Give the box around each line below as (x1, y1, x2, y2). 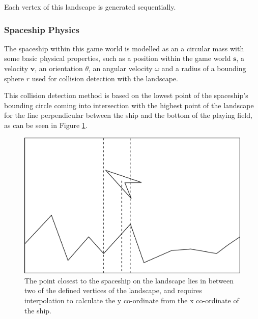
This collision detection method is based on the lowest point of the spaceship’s (4, 90, 248, 101)
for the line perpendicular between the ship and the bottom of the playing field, (4, 110, 252, 120)
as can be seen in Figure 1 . (4, 119, 88, 130)
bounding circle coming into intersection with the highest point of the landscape (4, 100, 254, 110)
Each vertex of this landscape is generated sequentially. (4, 2, 176, 12)
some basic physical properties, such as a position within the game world (4, 53, 231, 63)
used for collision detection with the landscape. (32, 73, 178, 83)
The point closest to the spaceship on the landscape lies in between (24, 275, 234, 285)
